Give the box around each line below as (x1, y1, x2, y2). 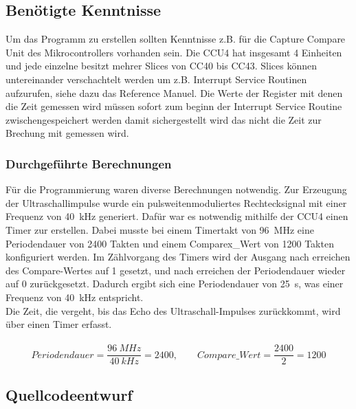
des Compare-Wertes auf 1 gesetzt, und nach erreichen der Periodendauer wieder (5, 263, 346, 277)
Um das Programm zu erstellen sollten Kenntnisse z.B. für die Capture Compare (5, 32, 346, 46)
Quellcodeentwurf (5, 384, 133, 405)
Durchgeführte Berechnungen (5, 155, 172, 172)
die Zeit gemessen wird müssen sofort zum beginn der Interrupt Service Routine (5, 99, 342, 113)
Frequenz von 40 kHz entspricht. (5, 289, 144, 304)
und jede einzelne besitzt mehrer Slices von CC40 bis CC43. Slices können (5, 58, 318, 73)
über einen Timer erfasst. (5, 317, 112, 331)
